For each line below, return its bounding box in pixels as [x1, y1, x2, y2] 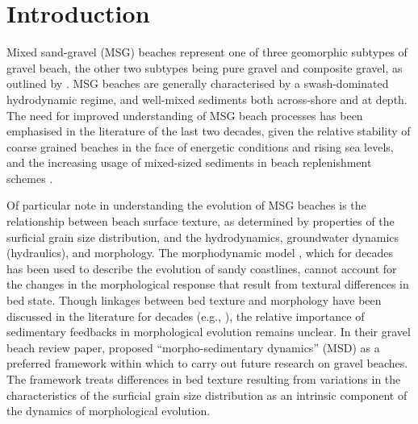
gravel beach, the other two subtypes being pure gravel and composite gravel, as [6, 59, 403, 76]
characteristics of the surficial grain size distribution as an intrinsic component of [6, 386, 408, 403]
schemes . [6, 169, 53, 186]
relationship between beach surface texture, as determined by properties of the [6, 213, 395, 230]
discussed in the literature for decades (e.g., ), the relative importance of [6, 307, 365, 324]
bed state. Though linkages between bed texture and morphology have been [6, 292, 382, 309]
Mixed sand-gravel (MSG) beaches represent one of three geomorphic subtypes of [6, 44, 408, 60]
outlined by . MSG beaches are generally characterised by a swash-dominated [6, 75, 389, 92]
